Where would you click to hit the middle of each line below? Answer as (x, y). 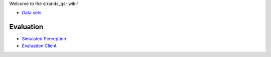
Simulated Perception (44, 39)
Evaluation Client (39, 46)
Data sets (32, 13)
